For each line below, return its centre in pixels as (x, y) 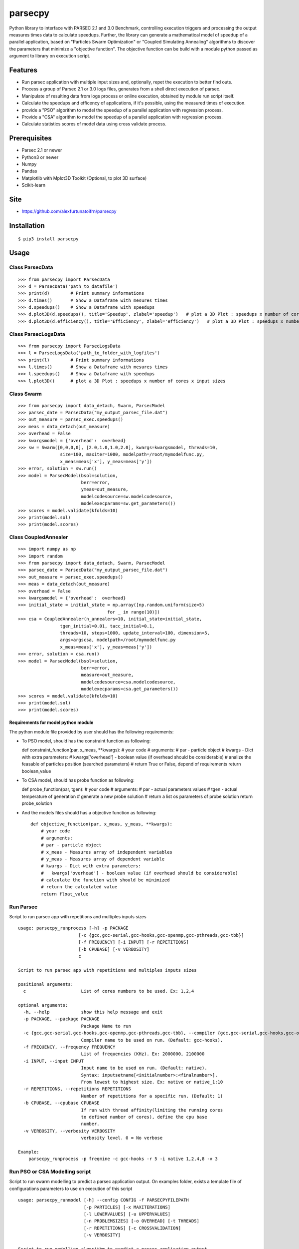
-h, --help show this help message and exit (93, 1012)
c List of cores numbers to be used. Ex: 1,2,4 (109, 991)
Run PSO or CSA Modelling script (50, 1172)
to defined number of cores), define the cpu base (144, 1117)
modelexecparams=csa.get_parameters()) (130, 689)
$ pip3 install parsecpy (48, 239)
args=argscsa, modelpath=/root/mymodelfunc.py (118, 640)
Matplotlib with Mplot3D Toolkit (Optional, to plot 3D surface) (84, 178)
